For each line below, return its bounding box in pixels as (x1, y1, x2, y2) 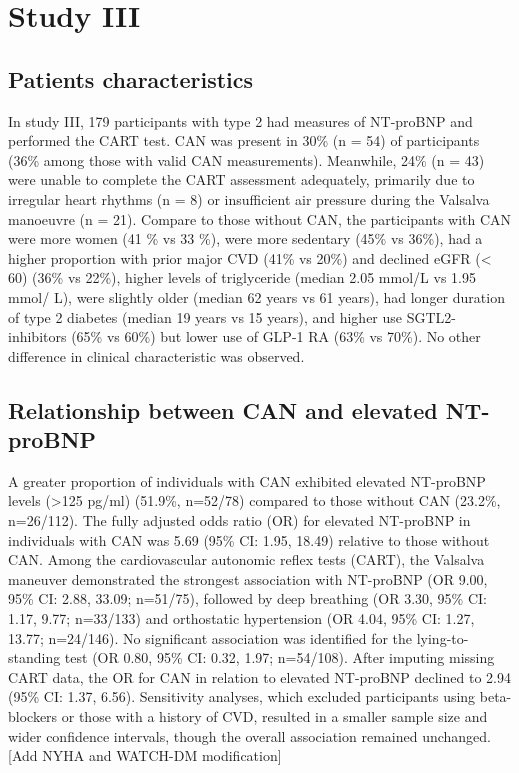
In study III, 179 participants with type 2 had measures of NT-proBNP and (8, 110, 473, 131)
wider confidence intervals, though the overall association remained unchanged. (8, 725, 492, 746)
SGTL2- (406, 306, 456, 327)
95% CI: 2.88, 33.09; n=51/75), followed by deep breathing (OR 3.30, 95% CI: (8, 588, 487, 609)
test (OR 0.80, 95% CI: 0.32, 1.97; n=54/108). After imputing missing (64, 647, 495, 668)
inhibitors (8, 326, 67, 347)
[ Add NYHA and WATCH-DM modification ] (8, 745, 282, 766)
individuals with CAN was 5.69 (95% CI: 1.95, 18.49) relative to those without (8, 529, 490, 550)
